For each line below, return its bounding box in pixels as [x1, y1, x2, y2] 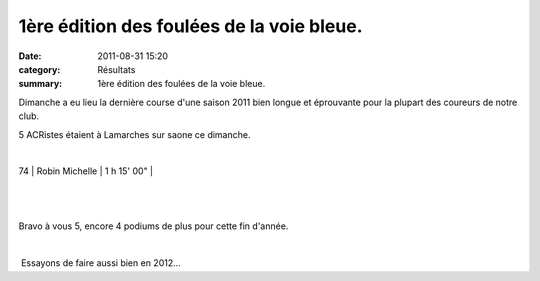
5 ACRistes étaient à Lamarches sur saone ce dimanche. [18, 128, 251, 140]
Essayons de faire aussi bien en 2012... [20, 257, 182, 269]
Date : [18, 50, 42, 62]
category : [18, 63, 61, 75]
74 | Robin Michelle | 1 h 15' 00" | [18, 165, 154, 177]
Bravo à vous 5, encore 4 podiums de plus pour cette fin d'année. [18, 220, 289, 232]
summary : [18, 78, 63, 90]
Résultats [97, 63, 136, 75]
